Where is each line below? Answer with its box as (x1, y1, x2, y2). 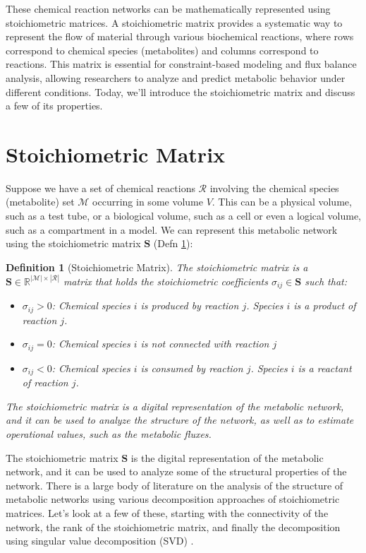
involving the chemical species (209, 180, 339, 195)
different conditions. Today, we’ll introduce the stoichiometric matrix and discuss (6, 84, 355, 99)
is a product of (293, 298, 356, 313)
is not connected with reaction (140, 336, 269, 351)
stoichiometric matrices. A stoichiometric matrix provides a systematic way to (6, 15, 343, 30)
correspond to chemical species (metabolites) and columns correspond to (6, 42, 319, 57)
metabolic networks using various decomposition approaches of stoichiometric (6, 492, 340, 506)
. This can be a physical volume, (212, 194, 352, 209)
